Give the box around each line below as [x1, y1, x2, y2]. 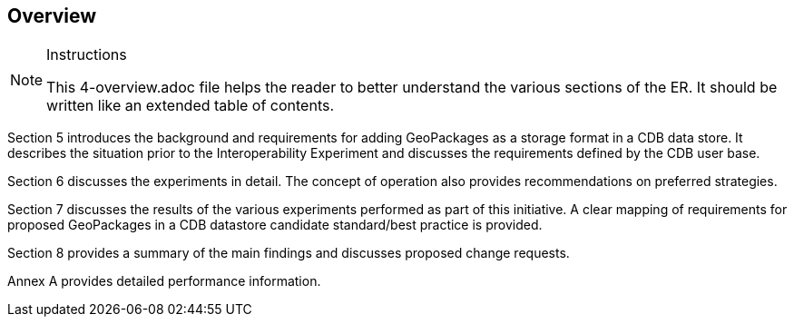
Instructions [46, 45, 127, 64]
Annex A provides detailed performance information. [7, 273, 321, 290]
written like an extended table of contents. [46, 96, 335, 115]
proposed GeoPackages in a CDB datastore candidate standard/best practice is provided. [7, 217, 543, 233]
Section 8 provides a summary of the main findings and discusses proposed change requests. [7, 245, 570, 261]
